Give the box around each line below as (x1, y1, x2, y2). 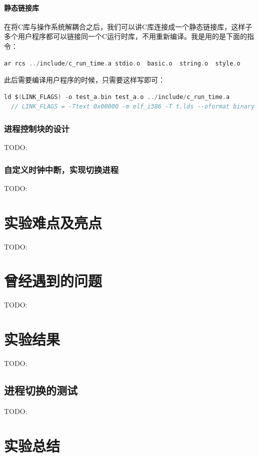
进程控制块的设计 (4, 122, 69, 134)
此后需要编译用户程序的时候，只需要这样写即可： (4, 74, 165, 85)
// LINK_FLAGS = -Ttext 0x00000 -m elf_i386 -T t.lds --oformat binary (11, 103, 255, 110)
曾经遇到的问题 (4, 270, 102, 291)
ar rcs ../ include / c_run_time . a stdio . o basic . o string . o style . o (4, 59, 240, 67)
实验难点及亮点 (4, 212, 102, 232)
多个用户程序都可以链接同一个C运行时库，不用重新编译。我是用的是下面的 (4, 31, 247, 41)
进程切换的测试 (4, 382, 77, 398)
